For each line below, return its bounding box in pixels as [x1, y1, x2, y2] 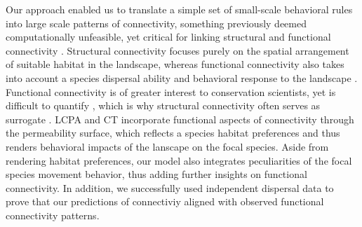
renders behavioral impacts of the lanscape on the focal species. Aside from [6, 139, 329, 153]
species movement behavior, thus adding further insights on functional [6, 167, 307, 181]
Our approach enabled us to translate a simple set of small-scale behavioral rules [6, 2, 353, 16]
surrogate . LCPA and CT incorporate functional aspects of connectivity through [6, 111, 354, 126]
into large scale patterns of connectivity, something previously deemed [6, 15, 307, 30]
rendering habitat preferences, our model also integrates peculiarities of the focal [6, 153, 352, 167]
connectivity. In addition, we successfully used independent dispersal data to [6, 180, 334, 195]
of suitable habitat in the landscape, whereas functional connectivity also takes [6, 57, 344, 71]
